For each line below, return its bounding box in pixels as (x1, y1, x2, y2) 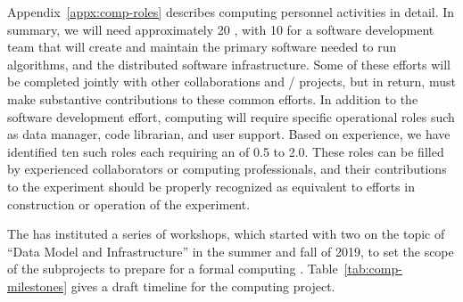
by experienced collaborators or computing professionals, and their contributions (7, 159, 447, 178)
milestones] (7, 276, 68, 295)
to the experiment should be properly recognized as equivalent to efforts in (7, 176, 415, 195)
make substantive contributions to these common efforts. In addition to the (7, 89, 418, 108)
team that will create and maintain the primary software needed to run (7, 37, 397, 56)
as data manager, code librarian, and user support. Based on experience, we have (7, 125, 451, 143)
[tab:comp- (343, 259, 402, 278)
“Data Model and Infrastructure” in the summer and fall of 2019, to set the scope (7, 241, 454, 260)
